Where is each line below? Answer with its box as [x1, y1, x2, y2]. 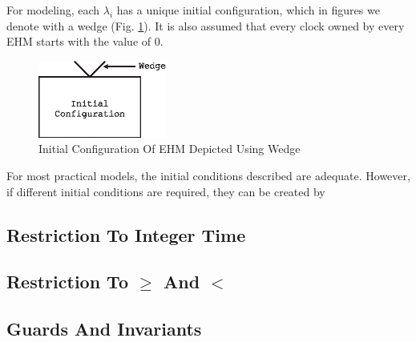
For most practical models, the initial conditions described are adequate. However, [6, 167, 410, 183]
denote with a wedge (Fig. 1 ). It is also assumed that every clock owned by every [6, 17, 405, 34]
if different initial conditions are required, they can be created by [6, 183, 325, 199]
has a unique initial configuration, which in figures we [116, 2, 380, 18]
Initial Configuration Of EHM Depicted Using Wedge [38, 140, 301, 157]
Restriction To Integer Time [6, 222, 246, 247]
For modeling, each [6, 2, 100, 18]
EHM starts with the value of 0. [6, 33, 164, 50]
